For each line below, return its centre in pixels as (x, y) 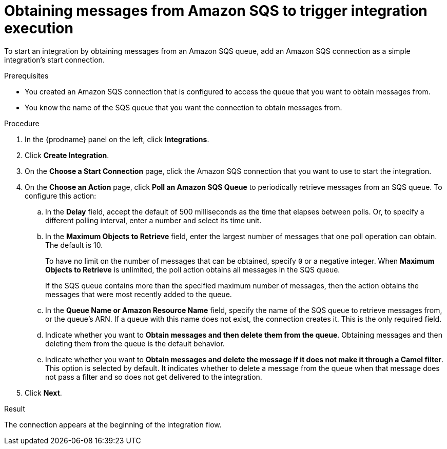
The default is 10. (74, 245)
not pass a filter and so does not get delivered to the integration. (154, 377)
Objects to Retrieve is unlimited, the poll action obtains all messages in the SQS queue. (193, 269)
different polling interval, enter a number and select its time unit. (153, 220)
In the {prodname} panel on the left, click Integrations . (117, 139)
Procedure (22, 123)
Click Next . (43, 393)
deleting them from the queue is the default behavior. (135, 343)
